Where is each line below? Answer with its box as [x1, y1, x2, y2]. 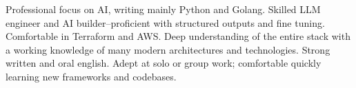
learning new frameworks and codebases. [6, 69, 177, 83]
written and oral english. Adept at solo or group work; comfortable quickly [6, 56, 322, 70]
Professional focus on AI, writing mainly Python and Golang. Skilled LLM [6, 2, 321, 16]
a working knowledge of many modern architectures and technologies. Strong [6, 42, 330, 56]
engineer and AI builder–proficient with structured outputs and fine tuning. [6, 15, 325, 30]
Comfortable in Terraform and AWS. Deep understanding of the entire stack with [6, 29, 350, 43]
